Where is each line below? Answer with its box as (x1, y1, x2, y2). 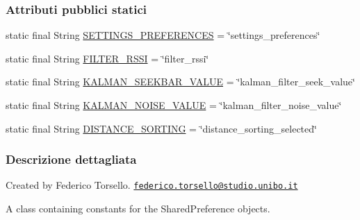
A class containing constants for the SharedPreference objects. (6, 201, 270, 216)
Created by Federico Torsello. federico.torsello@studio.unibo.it (6, 178, 298, 192)
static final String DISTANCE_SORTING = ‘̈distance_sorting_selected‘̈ (6, 121, 317, 135)
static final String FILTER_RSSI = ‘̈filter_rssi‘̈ (6, 51, 209, 65)
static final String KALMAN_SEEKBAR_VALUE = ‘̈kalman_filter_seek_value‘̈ (6, 74, 355, 89)
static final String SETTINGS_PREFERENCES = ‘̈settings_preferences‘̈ (6, 28, 320, 42)
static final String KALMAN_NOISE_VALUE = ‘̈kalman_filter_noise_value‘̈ (6, 98, 342, 112)
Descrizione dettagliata (6, 151, 137, 168)
